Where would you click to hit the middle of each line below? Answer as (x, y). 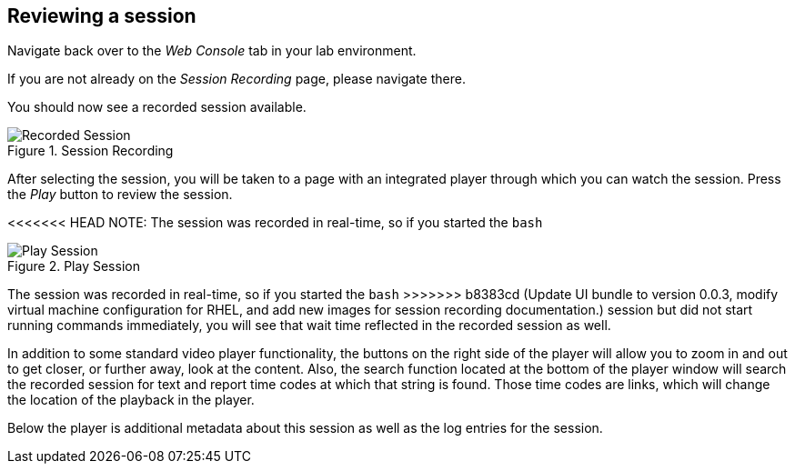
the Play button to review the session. (120, 195)
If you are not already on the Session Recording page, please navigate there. (236, 79)
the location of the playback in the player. (131, 400)
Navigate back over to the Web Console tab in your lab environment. (212, 51)
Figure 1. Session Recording (91, 151)
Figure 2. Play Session (74, 266)
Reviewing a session (102, 16)
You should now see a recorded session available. (157, 107)
